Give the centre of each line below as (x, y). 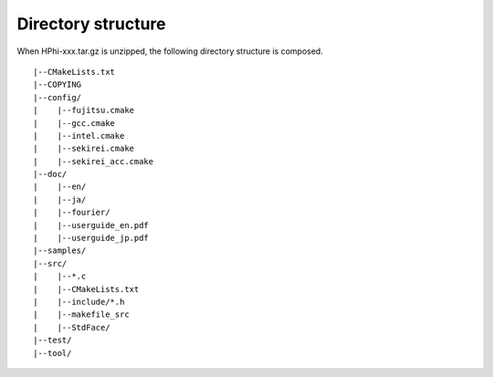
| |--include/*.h (79, 302)
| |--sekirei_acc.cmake (94, 161)
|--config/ (58, 97)
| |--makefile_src (81, 314)
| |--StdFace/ (72, 327)
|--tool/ (52, 353)
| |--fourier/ (72, 213)
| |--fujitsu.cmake (84, 110)
